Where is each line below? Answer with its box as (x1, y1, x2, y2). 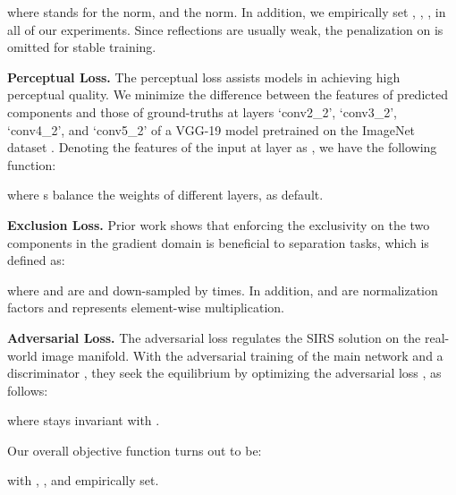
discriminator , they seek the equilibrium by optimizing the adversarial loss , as (7, 363, 442, 382)
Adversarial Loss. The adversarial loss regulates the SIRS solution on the (7, 328, 421, 346)
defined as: (7, 251, 65, 269)
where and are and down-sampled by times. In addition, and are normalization (7, 280, 438, 299)
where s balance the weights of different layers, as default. (7, 185, 324, 204)
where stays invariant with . (7, 411, 160, 430)
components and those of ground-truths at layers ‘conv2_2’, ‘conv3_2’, (7, 102, 398, 121)
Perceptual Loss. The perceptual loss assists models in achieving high (7, 67, 401, 86)
